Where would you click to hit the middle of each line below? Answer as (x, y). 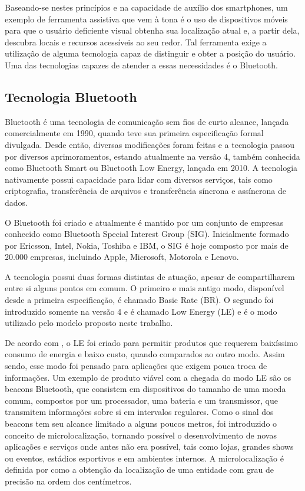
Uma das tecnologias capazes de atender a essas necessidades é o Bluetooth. (141, 65)
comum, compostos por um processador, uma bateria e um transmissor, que (141, 400)
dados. (16, 202)
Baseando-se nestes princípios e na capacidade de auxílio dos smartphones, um (146, 7)
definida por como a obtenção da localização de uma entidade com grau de (140, 469)
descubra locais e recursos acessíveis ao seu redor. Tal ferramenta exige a (136, 42)
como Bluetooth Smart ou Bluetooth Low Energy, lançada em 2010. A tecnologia (151, 168)
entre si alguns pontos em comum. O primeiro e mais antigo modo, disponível (145, 288)
